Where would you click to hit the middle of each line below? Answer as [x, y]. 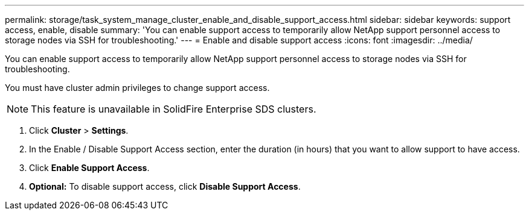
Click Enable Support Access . [89, 168]
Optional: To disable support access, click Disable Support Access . [165, 186]
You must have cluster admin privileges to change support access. [137, 88]
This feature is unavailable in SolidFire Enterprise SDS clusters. [174, 109]
